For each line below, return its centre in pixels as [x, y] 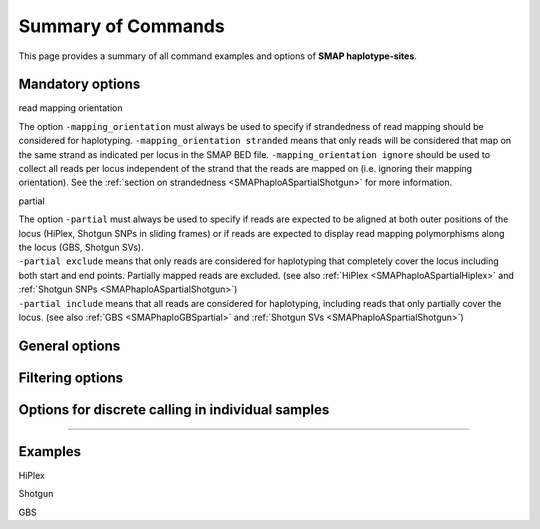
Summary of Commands [121, 26]
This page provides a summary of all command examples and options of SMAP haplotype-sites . [217, 56]
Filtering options [71, 377]
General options [69, 345]
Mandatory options [79, 84]
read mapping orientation [70, 108]
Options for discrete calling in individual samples [174, 409]
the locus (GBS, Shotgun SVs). [81, 247]
